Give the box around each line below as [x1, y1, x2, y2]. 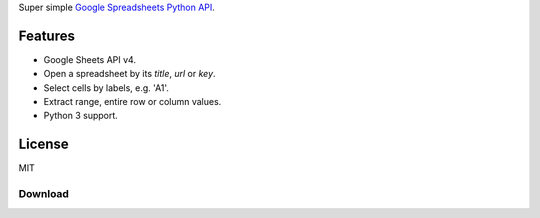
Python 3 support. [43, 110, 119, 122]
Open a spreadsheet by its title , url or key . [43, 68, 216, 80]
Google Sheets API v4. [43, 53, 137, 65]
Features [18, 27, 75, 44]
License [18, 136, 69, 153]
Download [18, 187, 70, 201]
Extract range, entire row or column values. [43, 96, 222, 108]
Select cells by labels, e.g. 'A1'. [43, 81, 170, 94]
